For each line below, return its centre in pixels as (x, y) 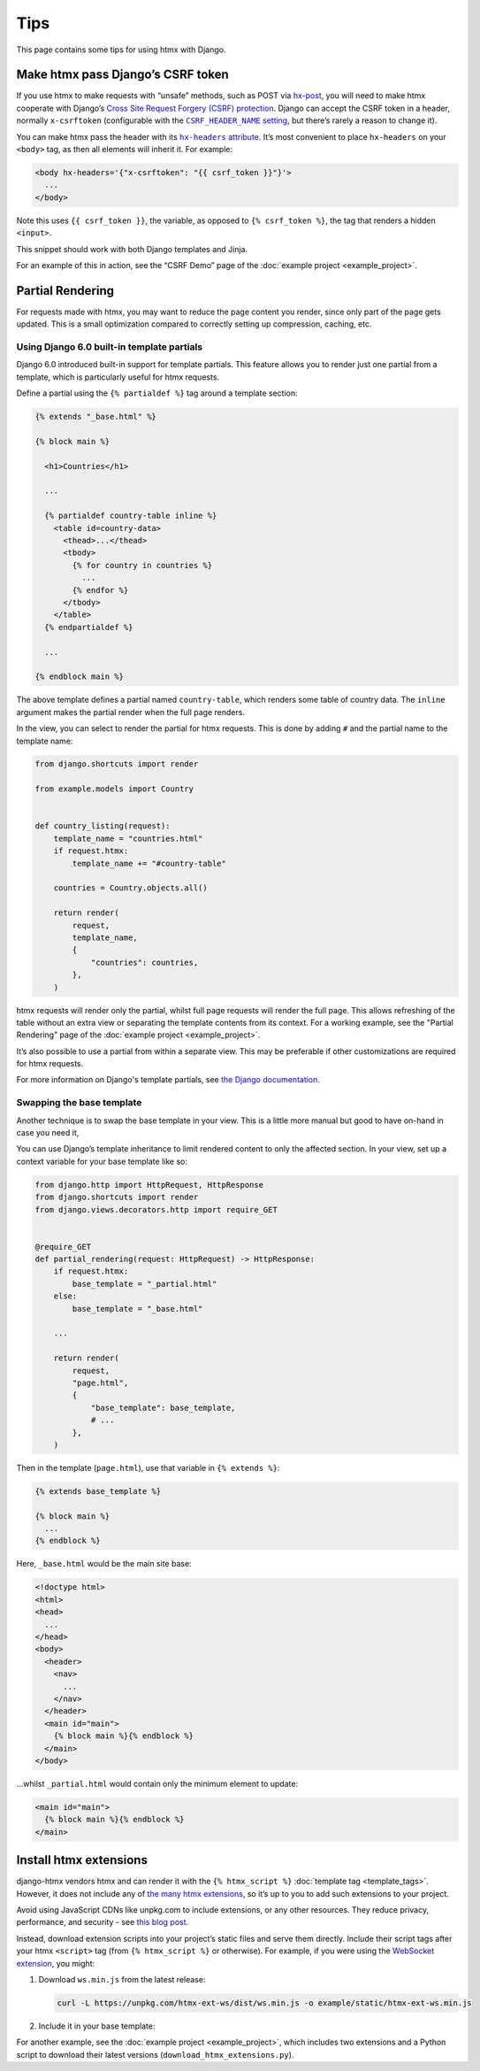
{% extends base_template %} (98, 1491)
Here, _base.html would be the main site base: (104, 1564)
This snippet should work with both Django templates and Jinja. (132, 249)
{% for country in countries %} (142, 565)
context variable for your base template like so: (102, 1161)
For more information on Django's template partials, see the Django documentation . (168, 1080)
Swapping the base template (79, 1103)
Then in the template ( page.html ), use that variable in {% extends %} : (148, 1467)
